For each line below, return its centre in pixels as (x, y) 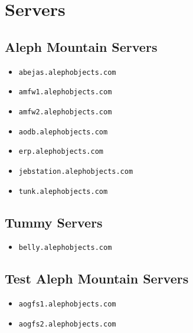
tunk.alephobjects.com (63, 191)
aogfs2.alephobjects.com (67, 324)
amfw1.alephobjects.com (65, 92)
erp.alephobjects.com (61, 152)
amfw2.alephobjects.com (65, 112)
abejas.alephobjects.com (67, 72)
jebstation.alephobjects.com (76, 171)
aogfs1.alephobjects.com (67, 304)
